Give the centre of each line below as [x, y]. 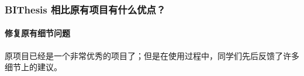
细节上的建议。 [33, 67]
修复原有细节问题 [37, 33]
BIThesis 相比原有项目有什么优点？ [85, 9]
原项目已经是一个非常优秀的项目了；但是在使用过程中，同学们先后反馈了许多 [152, 55]
